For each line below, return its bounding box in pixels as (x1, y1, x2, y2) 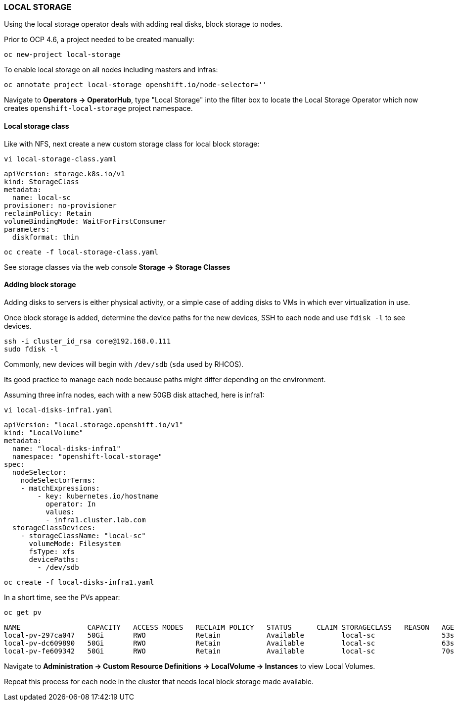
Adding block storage (4, 280, 76, 289)
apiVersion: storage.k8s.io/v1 (4, 169, 125, 178)
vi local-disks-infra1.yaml (4, 405, 113, 414)
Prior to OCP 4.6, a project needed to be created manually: (4, 35, 195, 44)
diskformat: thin (12, 233, 79, 241)
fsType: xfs (29, 547, 75, 555)
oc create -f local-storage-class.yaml (4, 248, 158, 256)
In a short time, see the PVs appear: (4, 593, 120, 602)
